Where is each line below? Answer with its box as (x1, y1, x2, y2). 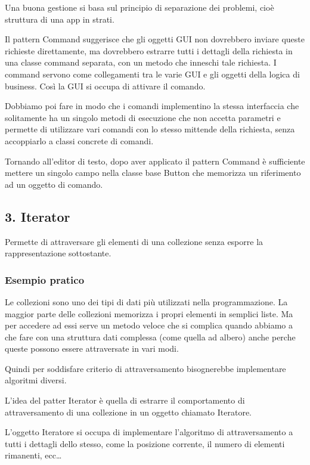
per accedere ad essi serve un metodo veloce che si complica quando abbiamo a (5, 319, 293, 331)
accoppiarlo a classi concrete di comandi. (5, 134, 154, 147)
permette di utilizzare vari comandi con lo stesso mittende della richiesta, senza (5, 123, 295, 135)
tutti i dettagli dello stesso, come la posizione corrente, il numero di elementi (5, 437, 285, 449)
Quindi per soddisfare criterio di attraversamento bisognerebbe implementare (5, 362, 286, 374)
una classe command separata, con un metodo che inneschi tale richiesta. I (5, 56, 277, 69)
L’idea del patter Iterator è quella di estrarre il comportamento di (5, 394, 245, 407)
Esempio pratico (5, 272, 85, 287)
